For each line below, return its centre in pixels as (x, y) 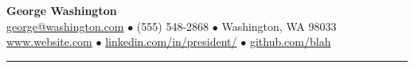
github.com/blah (290, 42)
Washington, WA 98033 (279, 26)
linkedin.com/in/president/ (171, 42)
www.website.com (49, 42)
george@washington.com (65, 26)
